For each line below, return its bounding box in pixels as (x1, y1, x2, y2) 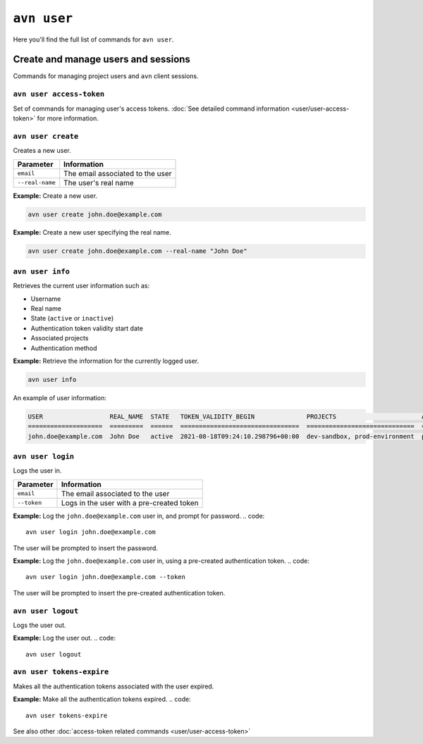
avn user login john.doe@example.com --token (25, 573, 186, 581)
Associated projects (30, 334, 89, 342)
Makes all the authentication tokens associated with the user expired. (13, 682, 214, 690)
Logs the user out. (13, 621, 66, 629)
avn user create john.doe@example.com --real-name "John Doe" (27, 247, 247, 255)
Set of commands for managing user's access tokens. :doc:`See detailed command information (13, 104, 290, 113)
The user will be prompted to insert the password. (13, 543, 159, 552)
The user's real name (63, 178, 134, 187)
